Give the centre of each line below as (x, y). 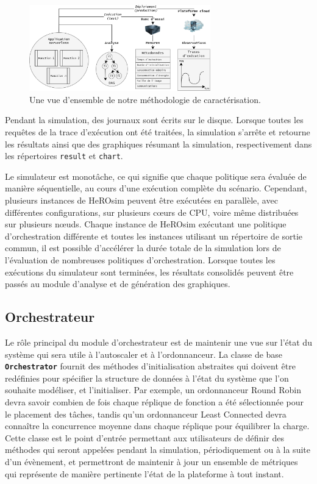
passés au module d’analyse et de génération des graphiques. (118, 284)
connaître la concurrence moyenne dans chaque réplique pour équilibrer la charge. (157, 426)
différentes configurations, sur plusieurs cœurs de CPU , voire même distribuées (152, 212)
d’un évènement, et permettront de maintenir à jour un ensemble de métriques (151, 461)
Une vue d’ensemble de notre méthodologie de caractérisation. (145, 99)
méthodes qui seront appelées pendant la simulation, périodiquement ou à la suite (158, 450)
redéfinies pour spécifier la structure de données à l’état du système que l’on (147, 378)
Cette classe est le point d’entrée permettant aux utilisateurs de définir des (144, 437)
